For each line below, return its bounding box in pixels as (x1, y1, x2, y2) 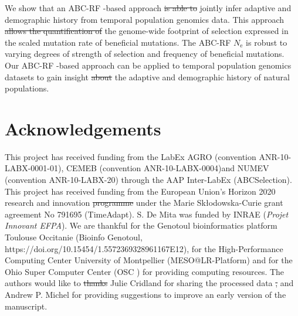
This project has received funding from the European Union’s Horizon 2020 (5, 185, 276, 197)
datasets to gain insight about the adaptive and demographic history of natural (5, 70, 290, 83)
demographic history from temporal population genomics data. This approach (5, 13, 285, 25)
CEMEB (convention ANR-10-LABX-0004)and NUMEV (66, 162, 269, 174)
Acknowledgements (5, 116, 161, 140)
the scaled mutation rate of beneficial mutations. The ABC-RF (5, 36, 231, 48)
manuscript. (5, 300, 48, 312)
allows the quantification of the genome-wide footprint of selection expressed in (5, 25, 289, 37)
